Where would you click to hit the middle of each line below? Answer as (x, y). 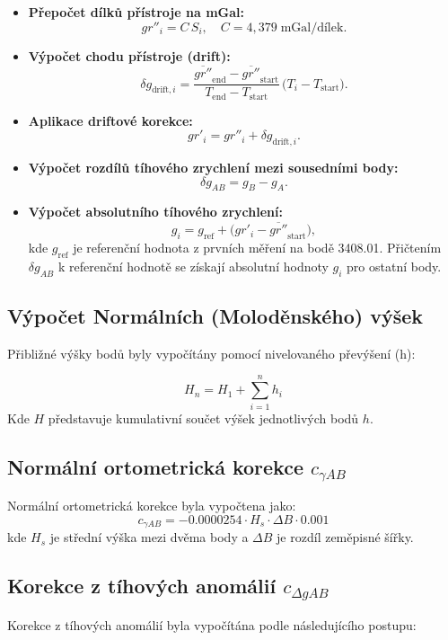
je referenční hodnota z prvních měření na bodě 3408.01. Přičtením (257, 248)
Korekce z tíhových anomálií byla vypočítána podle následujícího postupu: (212, 624)
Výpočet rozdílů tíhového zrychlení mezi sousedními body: (213, 168)
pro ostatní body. (394, 266)
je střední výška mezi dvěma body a (149, 537)
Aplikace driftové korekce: (110, 120)
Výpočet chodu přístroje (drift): (129, 55)
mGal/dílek (312, 27)
